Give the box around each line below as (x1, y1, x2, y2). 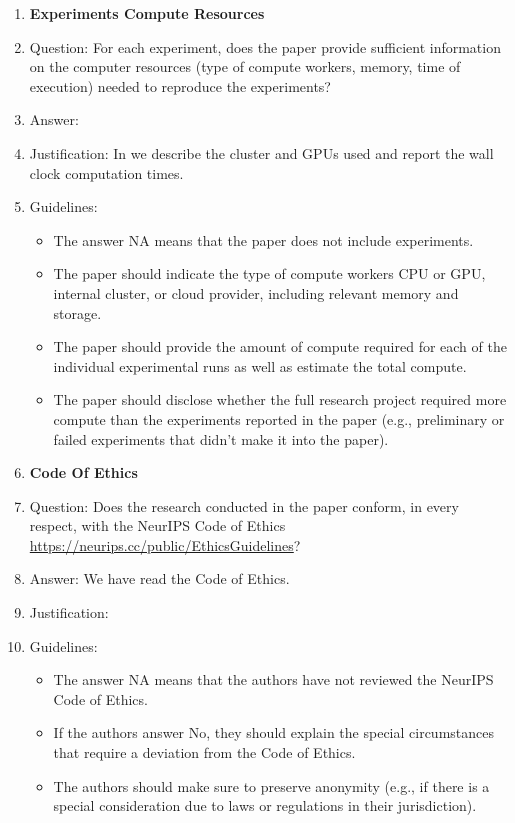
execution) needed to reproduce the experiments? (29, 75, 331, 96)
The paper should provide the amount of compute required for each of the (53, 336, 507, 357)
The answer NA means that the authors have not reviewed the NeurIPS (53, 669, 494, 690)
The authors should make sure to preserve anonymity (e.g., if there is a (53, 775, 490, 796)
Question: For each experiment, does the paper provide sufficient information (29, 36, 501, 57)
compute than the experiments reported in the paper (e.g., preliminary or (53, 408, 505, 429)
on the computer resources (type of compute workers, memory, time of (29, 56, 461, 77)
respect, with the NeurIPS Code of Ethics (29, 515, 286, 536)
